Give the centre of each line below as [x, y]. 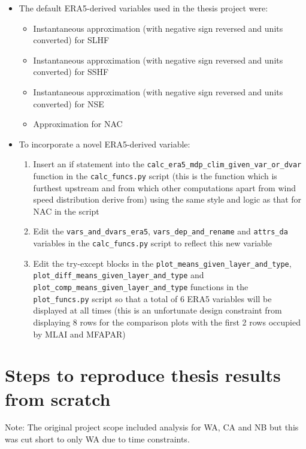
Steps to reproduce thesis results [143, 375]
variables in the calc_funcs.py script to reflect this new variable [152, 243]
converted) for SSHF [71, 72]
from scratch [58, 398]
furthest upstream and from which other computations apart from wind [164, 187]
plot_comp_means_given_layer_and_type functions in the [141, 287]
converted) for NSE [69, 103]
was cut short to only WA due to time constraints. [97, 439]
